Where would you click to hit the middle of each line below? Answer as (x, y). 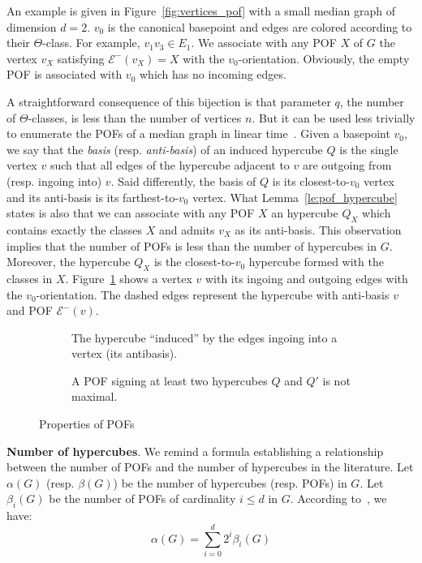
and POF (30, 310)
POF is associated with (65, 74)
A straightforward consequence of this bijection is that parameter (169, 101)
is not (336, 380)
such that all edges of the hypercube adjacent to (170, 165)
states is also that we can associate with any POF (131, 213)
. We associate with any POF (264, 43)
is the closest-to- (194, 262)
